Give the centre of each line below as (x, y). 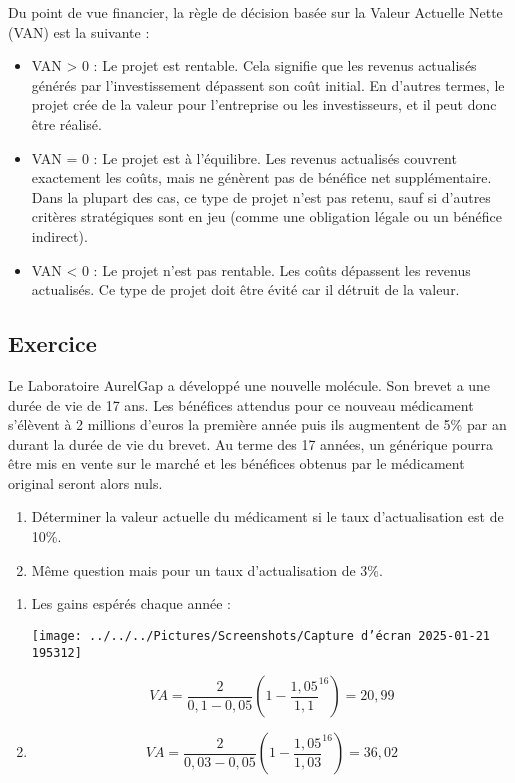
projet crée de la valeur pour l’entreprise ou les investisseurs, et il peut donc (264, 104)
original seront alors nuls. (85, 482)
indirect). (59, 235)
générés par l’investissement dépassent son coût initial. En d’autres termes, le (268, 84)
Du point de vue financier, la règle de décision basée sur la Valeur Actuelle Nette (255, 12)
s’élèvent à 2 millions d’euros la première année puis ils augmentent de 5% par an (257, 424)
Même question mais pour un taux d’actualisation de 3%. (207, 569)
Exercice (52, 343)
